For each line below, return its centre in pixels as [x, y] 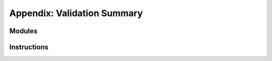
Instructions [29, 47]
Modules [23, 31]
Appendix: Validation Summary [76, 13]
